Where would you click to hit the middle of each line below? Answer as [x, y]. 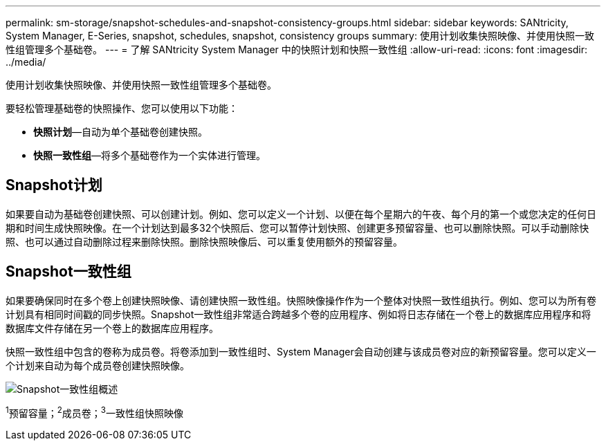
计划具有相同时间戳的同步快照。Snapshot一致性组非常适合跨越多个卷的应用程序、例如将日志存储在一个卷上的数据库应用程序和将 [299, 314]
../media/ [26, 62]
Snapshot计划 [54, 185]
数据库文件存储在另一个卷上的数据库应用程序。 [112, 328]
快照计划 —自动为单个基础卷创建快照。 [120, 132]
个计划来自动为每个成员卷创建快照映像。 [98, 365]
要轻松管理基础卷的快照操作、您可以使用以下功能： [122, 108]
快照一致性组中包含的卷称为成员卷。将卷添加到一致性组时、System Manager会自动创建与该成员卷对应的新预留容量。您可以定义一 [301, 351]
